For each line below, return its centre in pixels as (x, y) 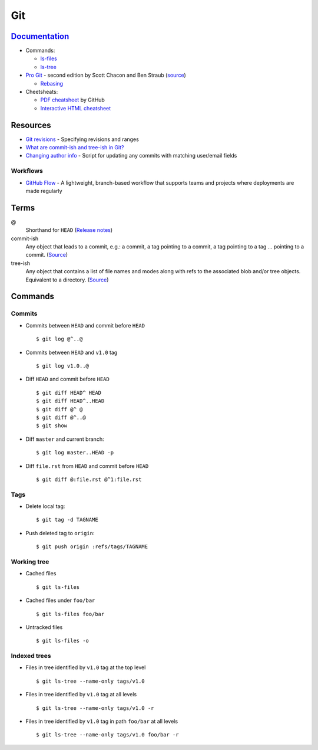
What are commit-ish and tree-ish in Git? (75, 148)
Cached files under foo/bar (60, 600)
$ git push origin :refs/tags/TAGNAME (92, 547)
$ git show (52, 426)
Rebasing (52, 83)
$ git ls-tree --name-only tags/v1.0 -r (95, 708)
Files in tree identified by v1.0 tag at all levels (81, 695)
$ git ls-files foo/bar (70, 614)
